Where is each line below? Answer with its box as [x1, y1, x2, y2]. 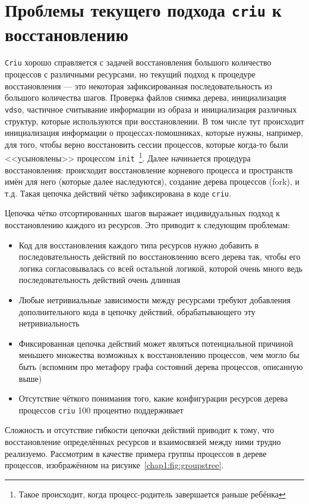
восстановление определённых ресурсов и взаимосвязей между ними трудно [5, 435, 281, 448]
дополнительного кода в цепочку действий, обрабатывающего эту [18, 305, 256, 318]
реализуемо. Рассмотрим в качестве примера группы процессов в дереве [5, 447, 267, 459]
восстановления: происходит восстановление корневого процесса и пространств [5, 163, 293, 176]
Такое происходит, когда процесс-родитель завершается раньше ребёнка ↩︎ [18, 487, 286, 500]
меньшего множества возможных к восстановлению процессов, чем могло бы [18, 349, 299, 361]
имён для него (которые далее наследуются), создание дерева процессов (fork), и [5, 175, 299, 188]
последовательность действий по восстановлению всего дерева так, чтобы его [18, 250, 301, 263]
